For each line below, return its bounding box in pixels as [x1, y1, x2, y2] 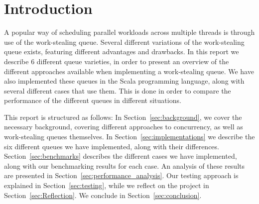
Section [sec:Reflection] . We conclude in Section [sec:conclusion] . [4, 190, 202, 200]
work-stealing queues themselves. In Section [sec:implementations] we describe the [4, 131, 255, 142]
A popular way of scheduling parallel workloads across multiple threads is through [4, 27, 255, 37]
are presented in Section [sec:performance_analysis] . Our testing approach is [4, 170, 239, 181]
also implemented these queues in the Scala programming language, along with [4, 76, 245, 86]
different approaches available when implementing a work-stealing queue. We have [4, 66, 254, 76]
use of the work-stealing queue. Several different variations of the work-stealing [4, 36, 245, 47]
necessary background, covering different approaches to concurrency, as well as [4, 121, 243, 132]
